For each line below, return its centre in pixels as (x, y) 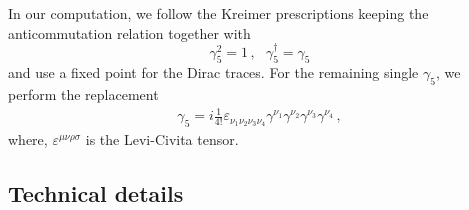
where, (28, 139)
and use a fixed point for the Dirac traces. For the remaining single (213, 72)
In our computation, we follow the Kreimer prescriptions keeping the (218, 13)
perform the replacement (83, 94)
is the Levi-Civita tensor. (162, 139)
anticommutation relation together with (129, 32)
